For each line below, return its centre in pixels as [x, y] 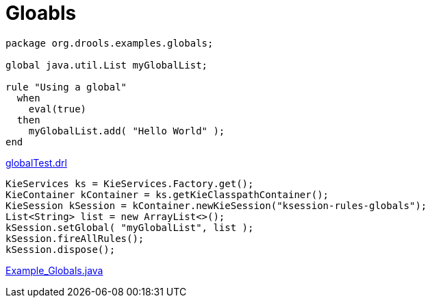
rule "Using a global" [66, 87]
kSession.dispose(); [61, 249]
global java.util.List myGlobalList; [107, 65]
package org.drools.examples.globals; [110, 43]
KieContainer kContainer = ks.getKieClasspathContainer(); [167, 194]
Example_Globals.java [54, 270]
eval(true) [58, 109]
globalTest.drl [36, 162]
